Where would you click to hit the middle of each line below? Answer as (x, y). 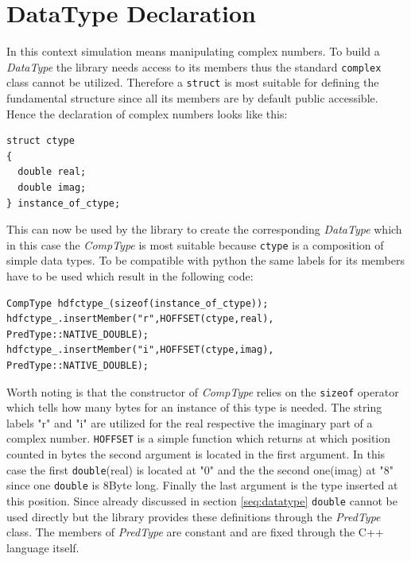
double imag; (52, 188)
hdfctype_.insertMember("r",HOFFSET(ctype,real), (140, 319)
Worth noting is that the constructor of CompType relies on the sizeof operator (203, 391)
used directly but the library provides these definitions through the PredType (194, 516)
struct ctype (41, 141)
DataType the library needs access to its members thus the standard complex (194, 66)
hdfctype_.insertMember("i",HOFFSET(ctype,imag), (140, 350)
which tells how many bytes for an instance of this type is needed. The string (194, 407)
